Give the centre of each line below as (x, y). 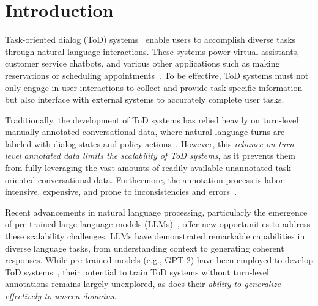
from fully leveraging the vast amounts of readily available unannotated (139, 168)
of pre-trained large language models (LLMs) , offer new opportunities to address (158, 224)
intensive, (23, 191)
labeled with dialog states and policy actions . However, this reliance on (140, 143)
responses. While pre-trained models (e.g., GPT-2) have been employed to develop (159, 260)
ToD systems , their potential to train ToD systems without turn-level (137, 271)
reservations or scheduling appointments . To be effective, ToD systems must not (157, 75)
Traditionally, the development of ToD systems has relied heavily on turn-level (152, 119)
